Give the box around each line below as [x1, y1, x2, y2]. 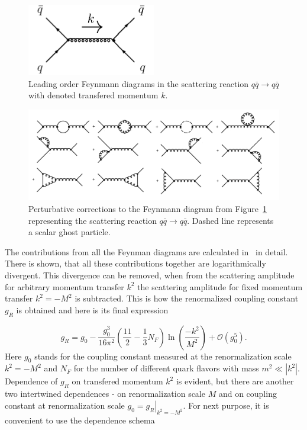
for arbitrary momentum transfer [5, 280, 124, 293]
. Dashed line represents [187, 214, 274, 226]
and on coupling [218, 387, 277, 400]
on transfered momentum [72, 375, 163, 387]
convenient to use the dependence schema [5, 413, 155, 426]
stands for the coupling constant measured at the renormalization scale [34, 349, 292, 362]
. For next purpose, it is [183, 399, 269, 411]
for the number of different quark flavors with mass [73, 362, 259, 374]
